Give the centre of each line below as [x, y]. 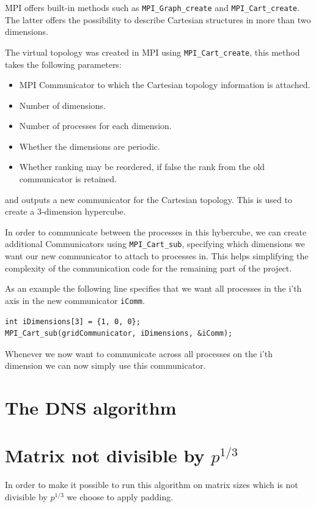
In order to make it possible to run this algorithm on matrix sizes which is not [152, 485]
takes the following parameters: [63, 64]
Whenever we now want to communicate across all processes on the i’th [139, 353]
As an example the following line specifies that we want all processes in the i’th [153, 288]
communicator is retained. [68, 179]
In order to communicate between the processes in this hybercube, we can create [156, 231]
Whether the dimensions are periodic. [90, 146]
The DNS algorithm [91, 408]
